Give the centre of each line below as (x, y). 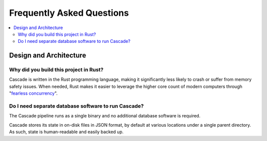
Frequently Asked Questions (69, 13)
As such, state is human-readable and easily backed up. (66, 132)
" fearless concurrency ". (33, 93)
